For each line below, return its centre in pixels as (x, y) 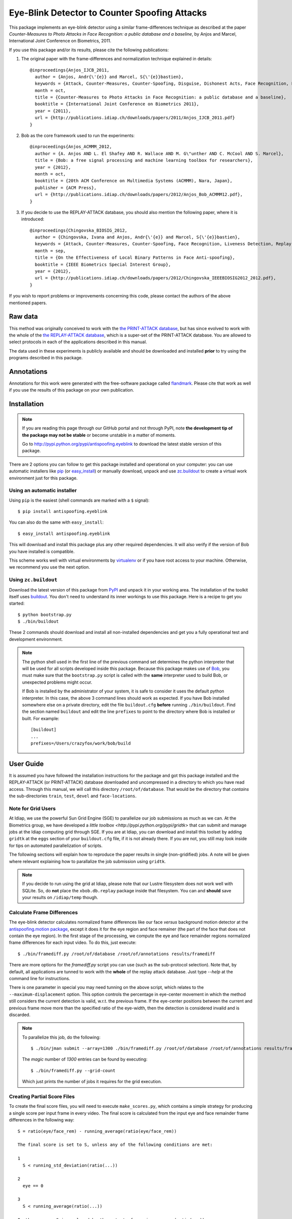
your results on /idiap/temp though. (60, 898)
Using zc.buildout (33, 580)
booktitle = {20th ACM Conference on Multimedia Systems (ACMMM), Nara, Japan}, (134, 181)
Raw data (24, 317)
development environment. (36, 639)
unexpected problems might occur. (57, 682)
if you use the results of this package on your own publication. (72, 390)
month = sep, (50, 251)
